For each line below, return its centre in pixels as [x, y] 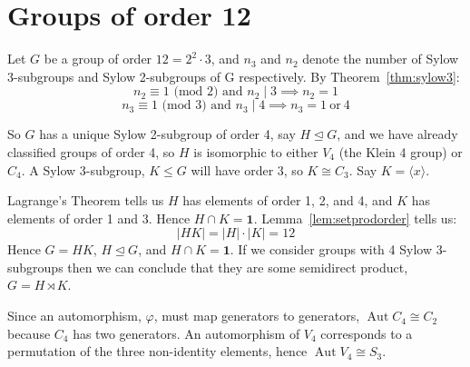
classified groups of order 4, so [91, 151]
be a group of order [98, 59]
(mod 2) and [208, 92]
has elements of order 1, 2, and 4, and [288, 200]
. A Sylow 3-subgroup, [83, 169]
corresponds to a [367, 333]
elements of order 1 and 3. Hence [99, 218]
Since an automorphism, [74, 316]
